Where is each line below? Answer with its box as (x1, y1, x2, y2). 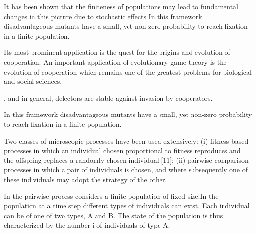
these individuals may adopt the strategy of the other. (4, 174, 167, 184)
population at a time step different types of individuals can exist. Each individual (4, 200, 250, 211)
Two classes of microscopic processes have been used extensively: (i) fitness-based (4, 135, 249, 146)
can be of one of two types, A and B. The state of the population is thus (4, 210, 223, 220)
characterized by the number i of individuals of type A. (4, 220, 170, 230)
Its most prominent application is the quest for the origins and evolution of (4, 47, 230, 57)
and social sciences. (4, 76, 62, 86)
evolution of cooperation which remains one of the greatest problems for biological (4, 66, 252, 77)
